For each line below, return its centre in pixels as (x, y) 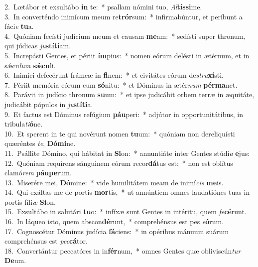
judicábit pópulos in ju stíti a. (49, 104)
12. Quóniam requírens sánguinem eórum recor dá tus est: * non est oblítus (119, 163)
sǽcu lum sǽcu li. (30, 65)
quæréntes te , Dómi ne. (40, 143)
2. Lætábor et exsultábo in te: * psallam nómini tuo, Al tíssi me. (103, 6)
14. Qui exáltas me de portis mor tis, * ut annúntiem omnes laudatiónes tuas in (127, 192)
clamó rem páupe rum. (38, 173)
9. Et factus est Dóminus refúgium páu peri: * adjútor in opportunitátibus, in (124, 114)
